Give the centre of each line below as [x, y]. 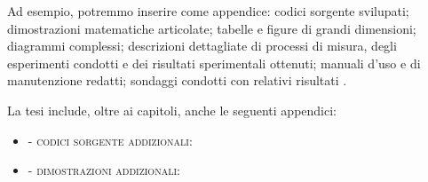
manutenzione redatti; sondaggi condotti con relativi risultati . [177, 80]
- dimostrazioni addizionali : [104, 170]
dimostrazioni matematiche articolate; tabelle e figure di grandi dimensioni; [212, 28]
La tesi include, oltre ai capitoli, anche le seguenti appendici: [172, 110]
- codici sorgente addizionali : [110, 140]
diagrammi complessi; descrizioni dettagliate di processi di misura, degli [202, 46]
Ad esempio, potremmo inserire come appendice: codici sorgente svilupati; [208, 11]
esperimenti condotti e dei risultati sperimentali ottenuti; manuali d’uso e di [214, 63]
